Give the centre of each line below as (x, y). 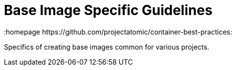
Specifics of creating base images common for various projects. (107, 47)
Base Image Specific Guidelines (108, 10)
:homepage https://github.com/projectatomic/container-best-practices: (118, 32)
